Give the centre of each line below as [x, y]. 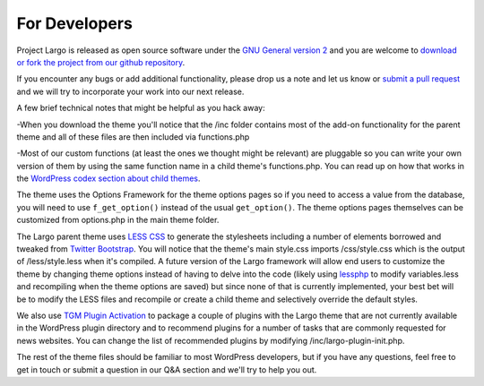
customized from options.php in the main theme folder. [118, 220]
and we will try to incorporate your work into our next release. [130, 91]
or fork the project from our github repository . [101, 62]
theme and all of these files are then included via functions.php [133, 137]
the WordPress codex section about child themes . [108, 178]
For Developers [75, 23]
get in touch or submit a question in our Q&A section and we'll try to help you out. [167, 369]
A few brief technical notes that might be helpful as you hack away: [141, 108]
